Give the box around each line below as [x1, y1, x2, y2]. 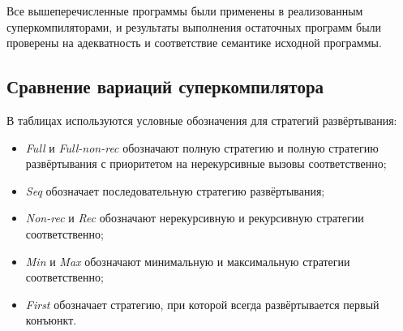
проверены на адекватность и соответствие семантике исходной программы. [6, 34, 382, 51]
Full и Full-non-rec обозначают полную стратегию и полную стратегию [25, 139, 379, 156]
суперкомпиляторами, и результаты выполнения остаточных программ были [6, 18, 382, 35]
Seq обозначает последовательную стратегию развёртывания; [25, 182, 325, 199]
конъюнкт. [25, 312, 77, 329]
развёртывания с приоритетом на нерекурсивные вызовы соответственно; [25, 155, 387, 172]
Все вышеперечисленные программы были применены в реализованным [6, 2, 363, 19]
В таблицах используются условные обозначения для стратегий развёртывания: [6, 111, 397, 128]
